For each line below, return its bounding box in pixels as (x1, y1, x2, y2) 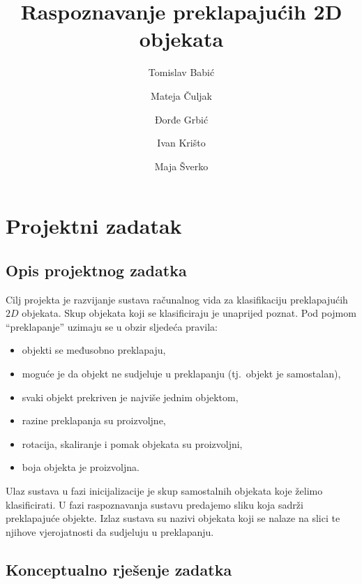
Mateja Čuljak (151, 88, 212, 103)
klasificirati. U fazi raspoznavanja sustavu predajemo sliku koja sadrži (6, 497, 303, 511)
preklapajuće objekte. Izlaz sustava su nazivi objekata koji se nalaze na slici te (6, 511, 340, 525)
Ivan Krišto (157, 135, 206, 150)
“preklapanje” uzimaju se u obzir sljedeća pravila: (6, 319, 218, 334)
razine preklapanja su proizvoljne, (22, 413, 166, 428)
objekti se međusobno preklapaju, (22, 343, 166, 357)
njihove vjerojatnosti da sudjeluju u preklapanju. (6, 524, 214, 539)
